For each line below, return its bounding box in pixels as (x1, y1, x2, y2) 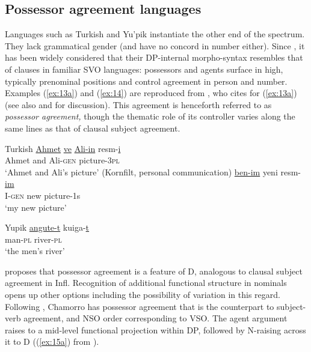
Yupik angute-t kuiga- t (5, 221, 90, 234)
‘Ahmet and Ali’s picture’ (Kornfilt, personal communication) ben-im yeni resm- (5, 165, 301, 178)
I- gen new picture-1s (5, 189, 81, 201)
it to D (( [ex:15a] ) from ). (5, 335, 99, 348)
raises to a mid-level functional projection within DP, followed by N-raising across (5, 323, 306, 336)
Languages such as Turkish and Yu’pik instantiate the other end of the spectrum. (5, 28, 305, 40)
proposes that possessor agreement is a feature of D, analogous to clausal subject (5, 264, 303, 277)
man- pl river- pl (5, 232, 62, 245)
